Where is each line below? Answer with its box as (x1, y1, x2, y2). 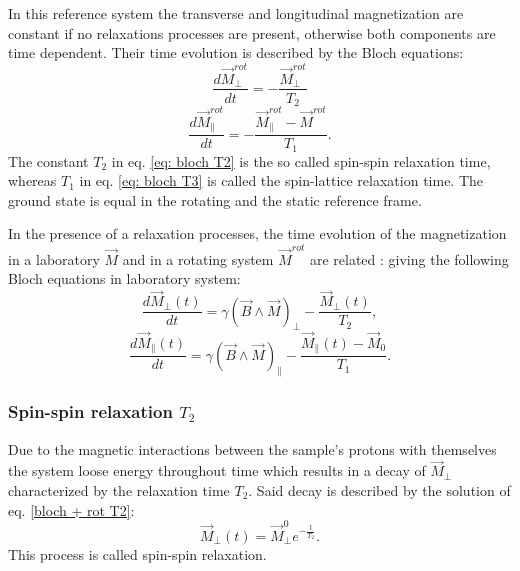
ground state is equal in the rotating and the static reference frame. (8, 189, 422, 210)
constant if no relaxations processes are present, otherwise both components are (8, 22, 496, 43)
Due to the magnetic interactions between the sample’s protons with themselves (8, 438, 497, 459)
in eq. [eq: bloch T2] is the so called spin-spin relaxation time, (111, 150, 491, 171)
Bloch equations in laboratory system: (8, 268, 241, 289)
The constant (8, 150, 89, 171)
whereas (8, 170, 57, 191)
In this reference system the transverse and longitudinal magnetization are (8, 3, 464, 23)
